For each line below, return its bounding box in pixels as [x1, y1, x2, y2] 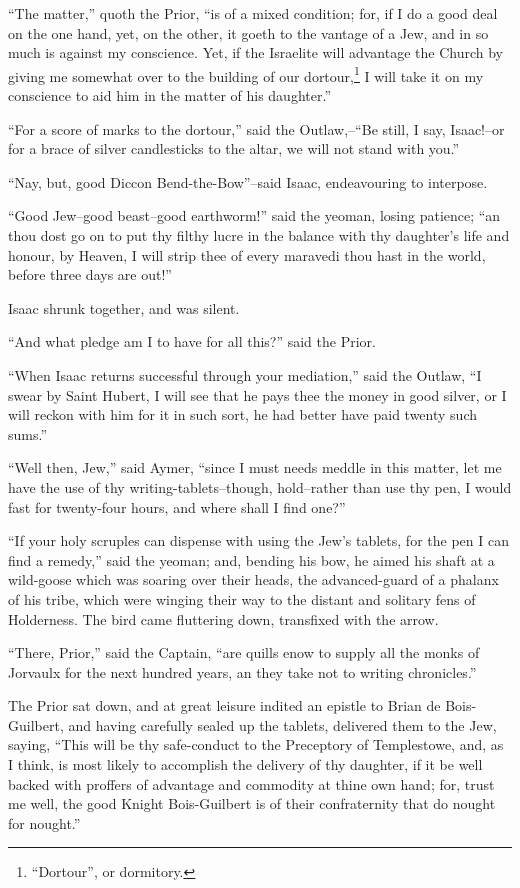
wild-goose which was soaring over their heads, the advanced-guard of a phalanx [8, 569, 499, 590]
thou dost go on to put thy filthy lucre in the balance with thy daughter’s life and [8, 225, 510, 245]
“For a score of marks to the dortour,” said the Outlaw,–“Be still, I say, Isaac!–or [8, 118, 505, 139]
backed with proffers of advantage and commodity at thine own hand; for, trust [8, 773, 495, 794]
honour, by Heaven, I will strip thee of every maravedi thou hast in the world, [8, 244, 486, 265]
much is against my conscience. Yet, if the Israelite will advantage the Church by [8, 42, 503, 63]
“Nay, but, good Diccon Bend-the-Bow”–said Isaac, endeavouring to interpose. [8, 171, 488, 192]
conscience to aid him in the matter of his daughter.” [8, 85, 331, 106]
